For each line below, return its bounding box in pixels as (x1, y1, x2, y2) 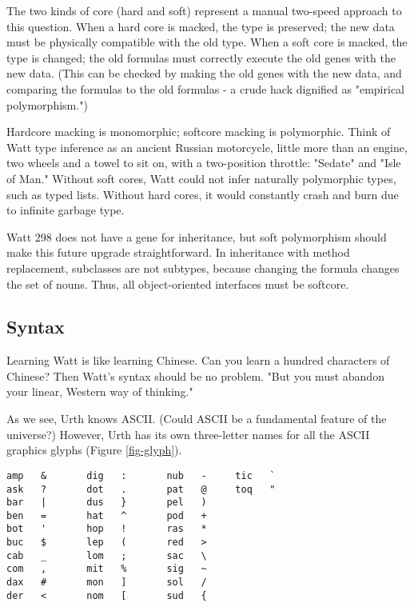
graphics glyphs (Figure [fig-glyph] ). (6, 441, 182, 458)
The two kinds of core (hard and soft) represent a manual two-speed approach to (6, 2, 402, 18)
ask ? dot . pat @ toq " (6, 483, 276, 495)
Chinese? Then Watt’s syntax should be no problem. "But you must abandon (6, 367, 384, 384)
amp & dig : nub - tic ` (6, 469, 276, 481)
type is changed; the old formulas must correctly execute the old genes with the (6, 49, 396, 66)
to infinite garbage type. (6, 202, 125, 218)
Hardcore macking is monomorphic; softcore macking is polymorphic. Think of (6, 123, 391, 140)
